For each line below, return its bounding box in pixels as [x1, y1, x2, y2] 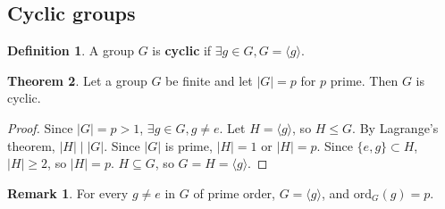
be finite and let [165, 71, 253, 89]
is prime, [164, 136, 213, 155]
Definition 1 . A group [7, 41, 134, 60]
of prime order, [193, 183, 275, 202]
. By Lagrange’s [352, 118, 439, 137]
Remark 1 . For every [7, 183, 129, 202]
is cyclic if [152, 41, 212, 60]
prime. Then [330, 71, 399, 89]
